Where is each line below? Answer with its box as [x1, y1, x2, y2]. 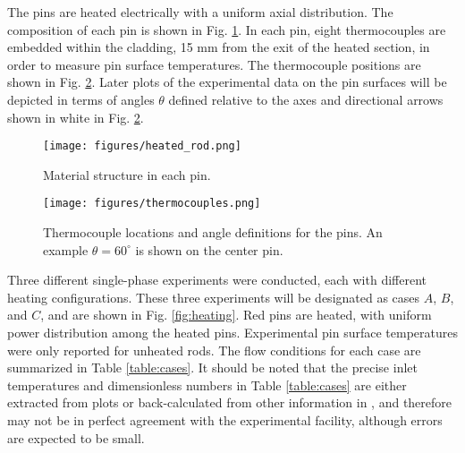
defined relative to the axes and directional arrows [168, 90, 444, 108]
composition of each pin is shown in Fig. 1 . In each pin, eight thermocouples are [7, 20, 446, 38]
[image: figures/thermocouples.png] [43, 197, 261, 210]
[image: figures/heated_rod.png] [43, 140, 241, 153]
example [43, 240, 89, 259]
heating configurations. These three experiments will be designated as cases [7, 287, 420, 306]
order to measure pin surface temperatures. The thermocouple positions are [7, 55, 421, 73]
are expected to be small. [7, 428, 145, 447]
